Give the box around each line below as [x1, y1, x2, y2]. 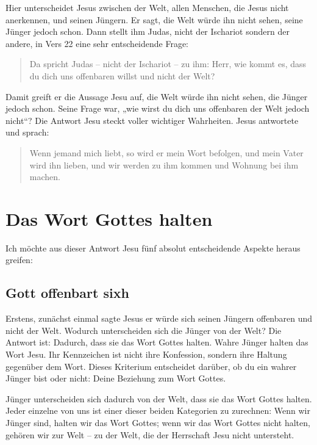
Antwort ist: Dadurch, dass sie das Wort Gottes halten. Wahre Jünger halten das [5, 336, 308, 349]
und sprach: [5, 126, 49, 139]
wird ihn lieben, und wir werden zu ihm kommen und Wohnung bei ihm [29, 158, 299, 171]
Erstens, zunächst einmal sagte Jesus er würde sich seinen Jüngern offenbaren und [5, 312, 313, 325]
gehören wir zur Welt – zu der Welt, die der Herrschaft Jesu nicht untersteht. [5, 428, 294, 441]
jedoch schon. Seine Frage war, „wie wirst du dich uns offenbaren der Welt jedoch [5, 102, 310, 115]
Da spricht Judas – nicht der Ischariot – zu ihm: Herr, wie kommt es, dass [29, 57, 307, 70]
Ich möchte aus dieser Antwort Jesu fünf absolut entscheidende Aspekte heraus [5, 241, 301, 254]
